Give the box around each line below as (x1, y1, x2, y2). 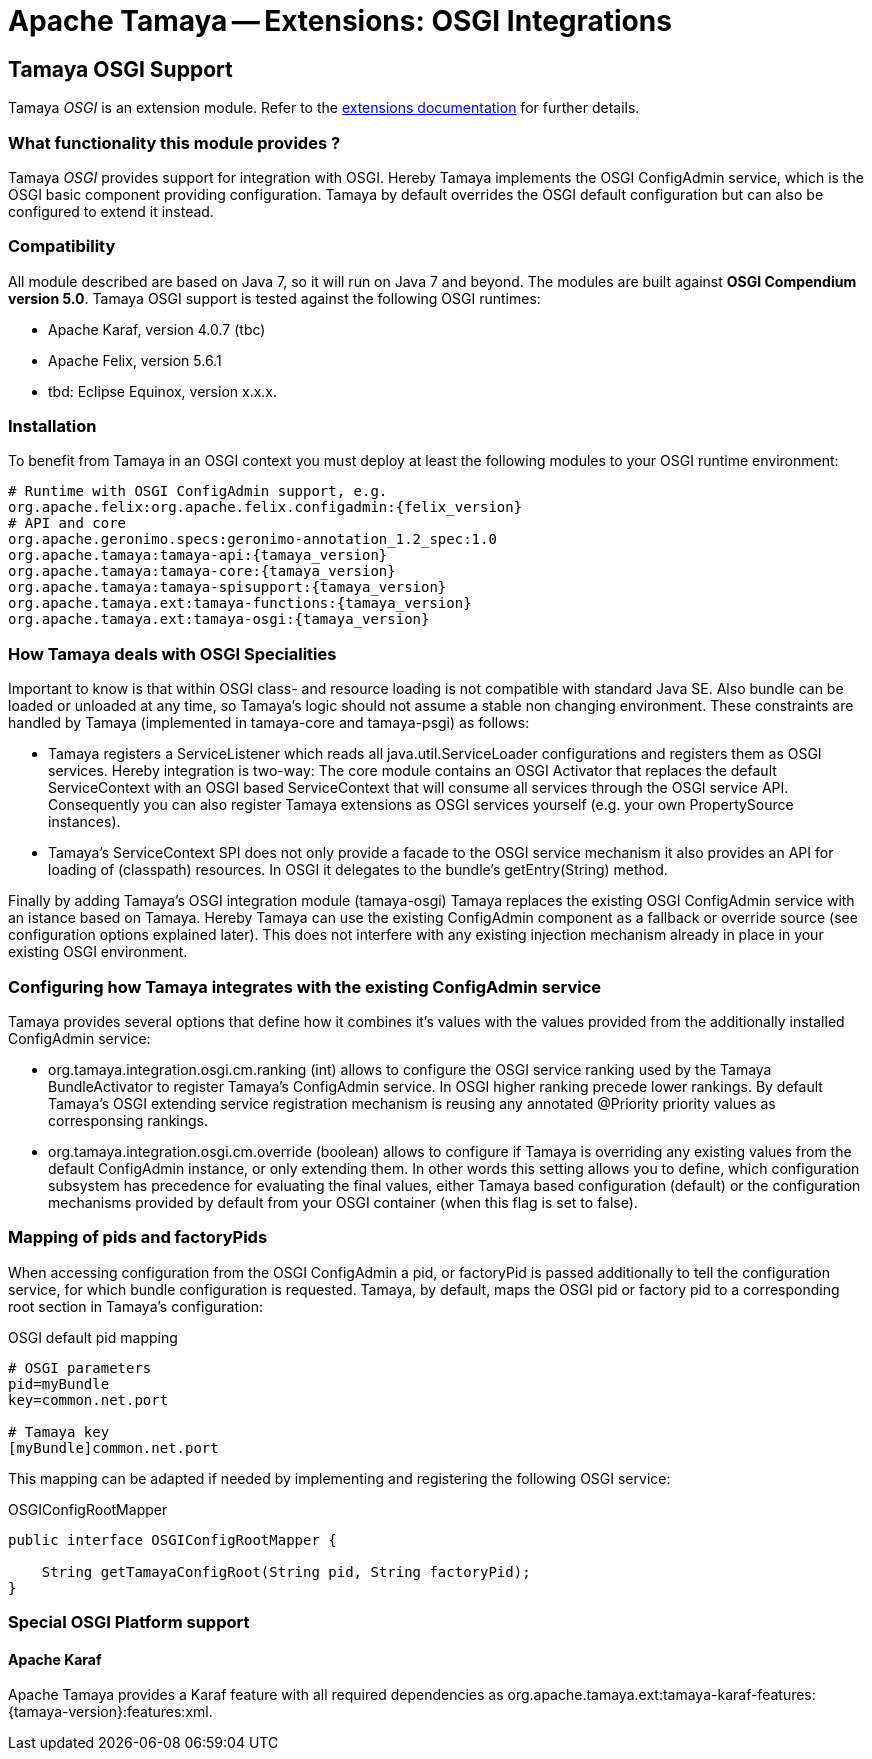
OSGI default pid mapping (8, 1328, 178, 1346)
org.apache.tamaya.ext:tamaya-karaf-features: (507, 1686, 816, 1704)
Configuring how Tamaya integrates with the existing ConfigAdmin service (8, 976, 602, 997)
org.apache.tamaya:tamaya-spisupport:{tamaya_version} (8, 579, 447, 596)
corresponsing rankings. (48, 1111, 209, 1129)
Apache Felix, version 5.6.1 (48, 351, 222, 369)
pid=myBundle (8, 1375, 110, 1392)
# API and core (8, 515, 127, 532)
